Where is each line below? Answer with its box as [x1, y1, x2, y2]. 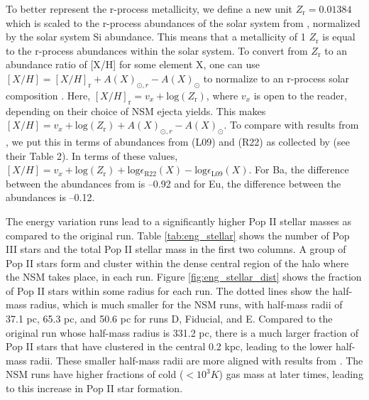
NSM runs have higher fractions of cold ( [6, 367, 184, 382]
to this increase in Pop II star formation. [6, 381, 183, 396]
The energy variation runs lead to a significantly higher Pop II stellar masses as [6, 213, 352, 228]
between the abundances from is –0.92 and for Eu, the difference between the [6, 175, 341, 190]
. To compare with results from [224, 117, 359, 132]
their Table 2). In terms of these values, [6, 148, 178, 163]
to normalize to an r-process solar [203, 70, 350, 85]
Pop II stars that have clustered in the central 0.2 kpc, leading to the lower [6, 339, 333, 354]
